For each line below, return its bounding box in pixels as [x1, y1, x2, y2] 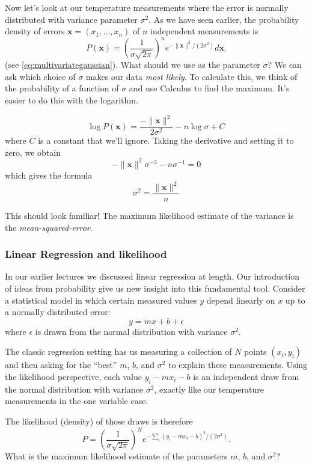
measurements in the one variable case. [5, 394, 148, 407]
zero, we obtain [5, 146, 61, 158]
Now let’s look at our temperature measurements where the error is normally [5, 1, 289, 13]
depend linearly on [206, 293, 275, 306]
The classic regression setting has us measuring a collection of [5, 345, 232, 358]
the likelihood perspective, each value [5, 370, 142, 383]
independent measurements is [150, 25, 258, 37]
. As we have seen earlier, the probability [148, 13, 299, 25]
